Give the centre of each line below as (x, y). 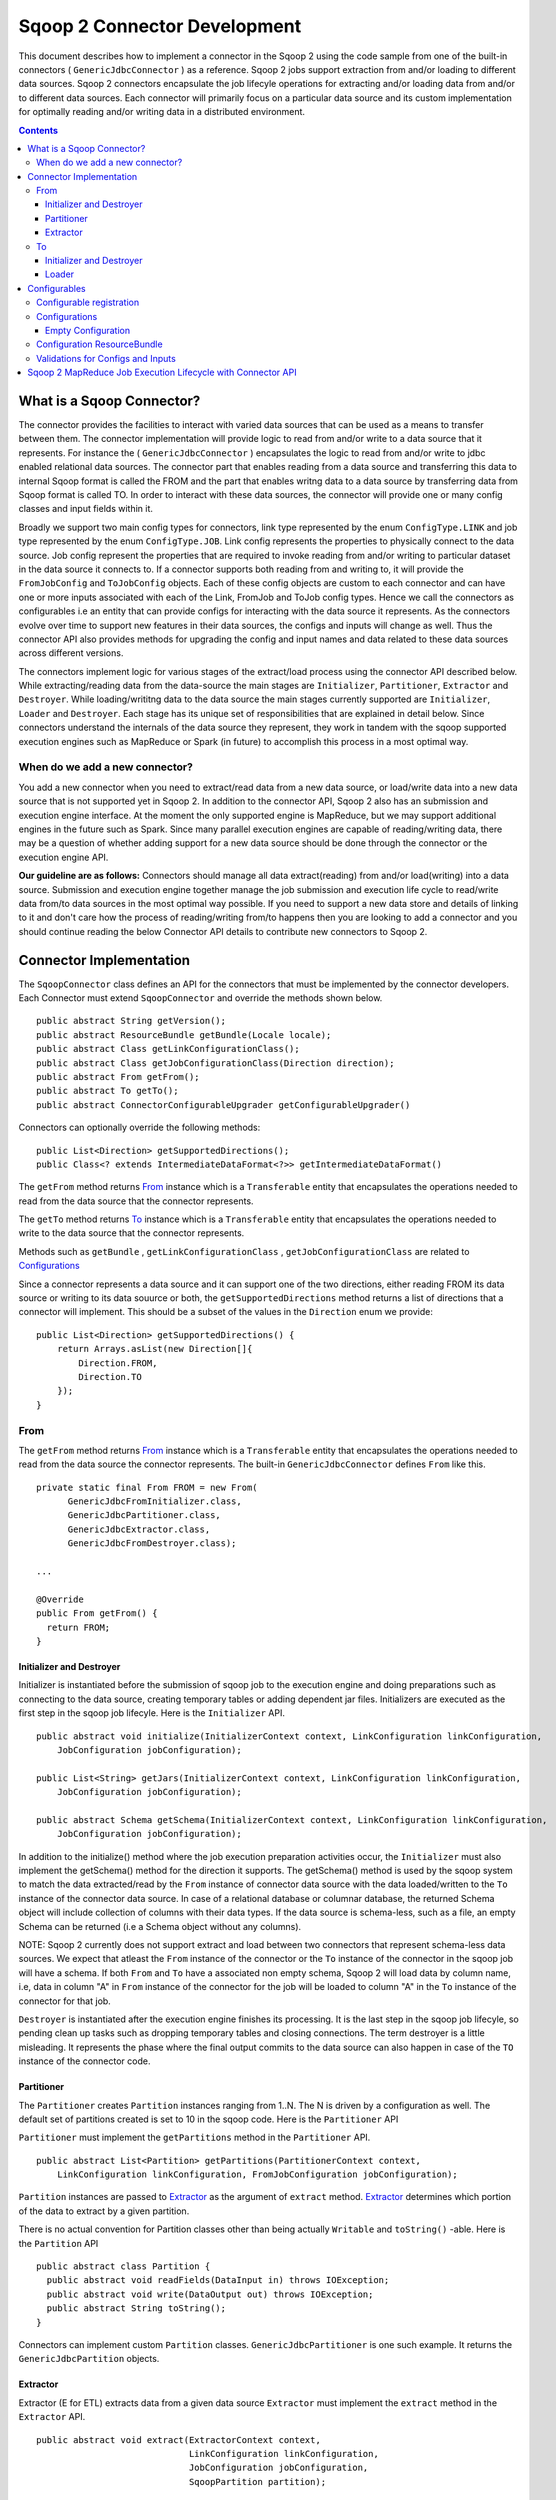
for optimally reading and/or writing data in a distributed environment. (161, 112)
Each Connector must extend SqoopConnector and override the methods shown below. (200, 997)
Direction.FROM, (118, 1363)
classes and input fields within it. (86, 509)
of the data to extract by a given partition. (104, 2211)
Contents (38, 130)
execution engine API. (63, 857)
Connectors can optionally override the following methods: (139, 1127)
